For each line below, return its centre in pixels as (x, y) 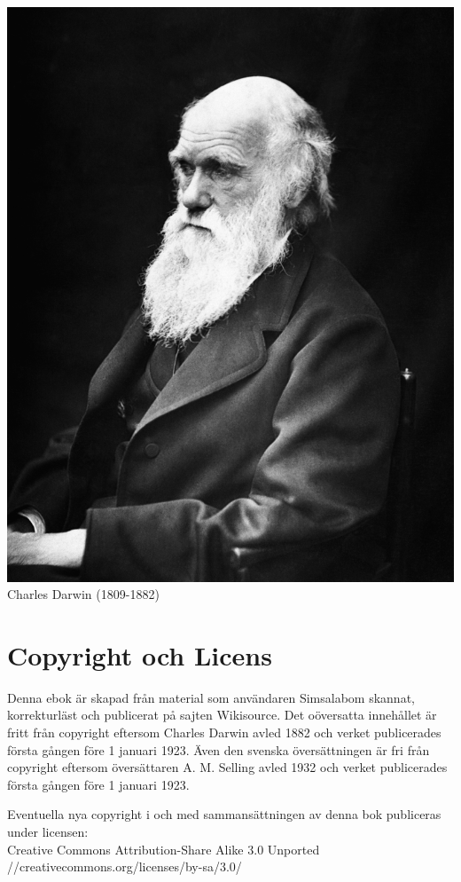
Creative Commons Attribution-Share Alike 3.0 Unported (164, 849)
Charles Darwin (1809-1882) (83, 594)
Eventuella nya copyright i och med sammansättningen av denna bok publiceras (224, 814)
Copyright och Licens (140, 654)
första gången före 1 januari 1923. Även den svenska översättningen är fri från (219, 749)
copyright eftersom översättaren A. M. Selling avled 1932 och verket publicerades (227, 767)
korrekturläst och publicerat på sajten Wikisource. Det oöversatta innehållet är (222, 715)
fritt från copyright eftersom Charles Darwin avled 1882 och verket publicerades (224, 732)
